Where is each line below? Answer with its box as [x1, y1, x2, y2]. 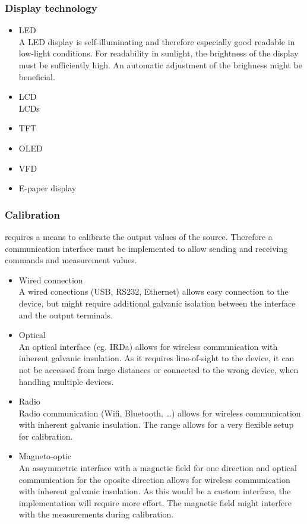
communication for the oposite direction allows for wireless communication [18, 473, 290, 485]
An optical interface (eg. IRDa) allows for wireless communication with [18, 340, 278, 352]
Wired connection [18, 273, 83, 286]
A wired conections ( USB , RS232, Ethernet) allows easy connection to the [18, 285, 289, 298]
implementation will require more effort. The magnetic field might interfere [18, 496, 292, 509]
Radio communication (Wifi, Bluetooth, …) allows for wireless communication [18, 406, 301, 419]
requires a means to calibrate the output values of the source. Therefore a [5, 230, 273, 242]
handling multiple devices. [18, 375, 114, 387]
